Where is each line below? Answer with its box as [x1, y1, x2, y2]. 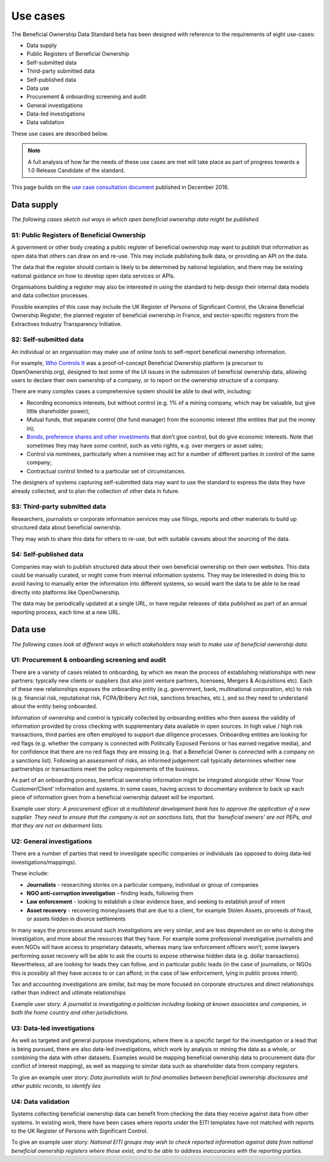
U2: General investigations [11, 837, 92, 846]
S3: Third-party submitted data [11, 502, 106, 511]
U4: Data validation [11, 1097, 70, 1106]
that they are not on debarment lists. [11, 822, 104, 829]
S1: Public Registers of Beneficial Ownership [11, 231, 146, 240]
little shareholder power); [26, 407, 90, 415]
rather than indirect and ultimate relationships [11, 989, 126, 996]
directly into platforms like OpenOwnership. [11, 588, 121, 596]
